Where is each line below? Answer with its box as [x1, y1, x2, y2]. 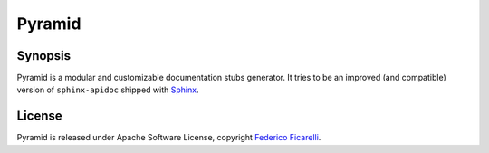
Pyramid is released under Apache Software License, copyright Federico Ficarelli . [16, 132, 321, 143]
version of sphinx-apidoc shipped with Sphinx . [16, 84, 199, 95]
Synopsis [16, 48, 72, 63]
